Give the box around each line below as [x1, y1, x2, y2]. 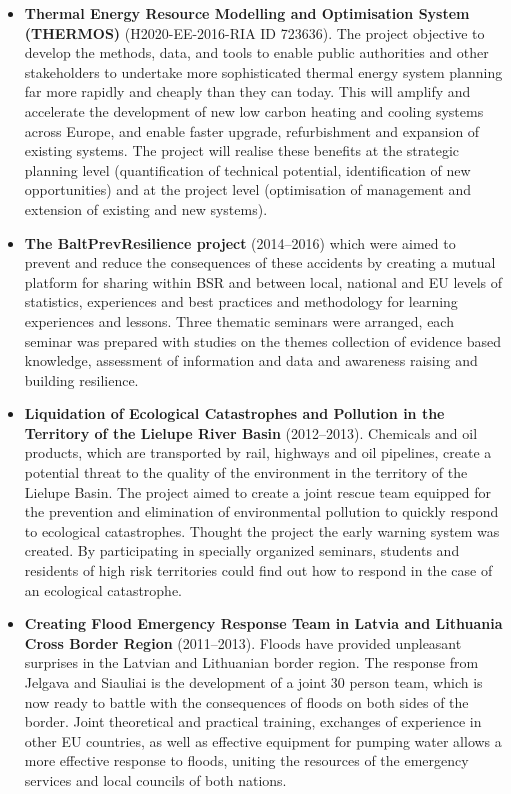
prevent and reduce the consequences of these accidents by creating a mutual [24, 252, 496, 273]
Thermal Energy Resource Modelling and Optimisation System [24, 3, 470, 23]
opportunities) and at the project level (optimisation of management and [24, 179, 472, 200]
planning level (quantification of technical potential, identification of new [24, 159, 471, 180]
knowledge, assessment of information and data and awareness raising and [24, 350, 478, 371]
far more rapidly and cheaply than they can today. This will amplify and [24, 81, 471, 102]
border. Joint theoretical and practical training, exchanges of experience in [24, 711, 482, 732]
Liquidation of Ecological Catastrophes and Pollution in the [24, 403, 445, 424]
